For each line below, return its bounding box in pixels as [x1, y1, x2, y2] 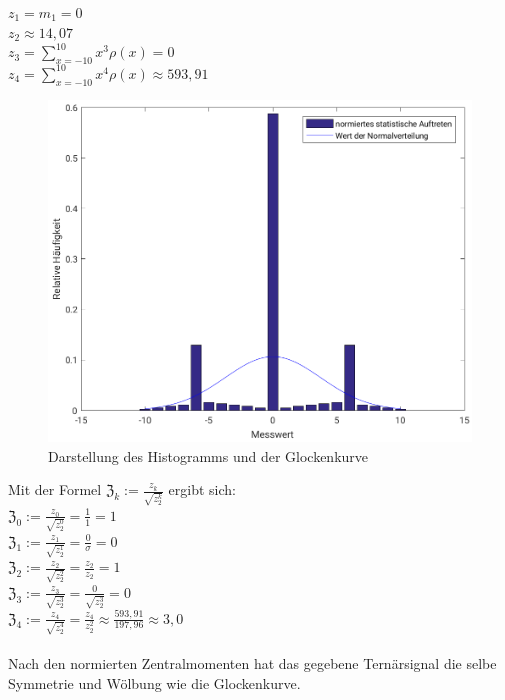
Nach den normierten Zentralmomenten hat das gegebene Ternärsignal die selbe [8, 652, 497, 673]
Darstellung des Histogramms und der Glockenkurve [48, 445, 369, 466]
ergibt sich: [168, 479, 236, 500]
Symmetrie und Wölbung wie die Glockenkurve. [8, 672, 301, 693]
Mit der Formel [8, 479, 102, 500]
